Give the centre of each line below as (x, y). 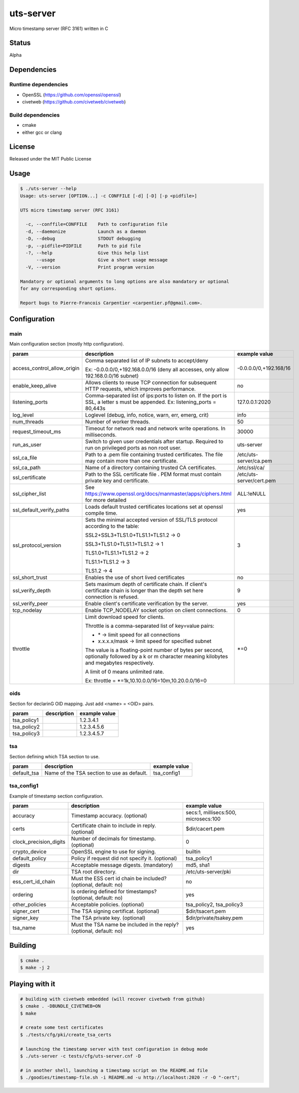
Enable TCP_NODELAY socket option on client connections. (157, 610)
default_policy (29, 859)
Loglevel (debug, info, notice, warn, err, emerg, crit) (147, 415)
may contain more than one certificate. (131, 461)
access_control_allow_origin (46, 368)
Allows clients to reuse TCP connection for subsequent (151, 382)
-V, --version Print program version (90, 267)
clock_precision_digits (39, 842)
